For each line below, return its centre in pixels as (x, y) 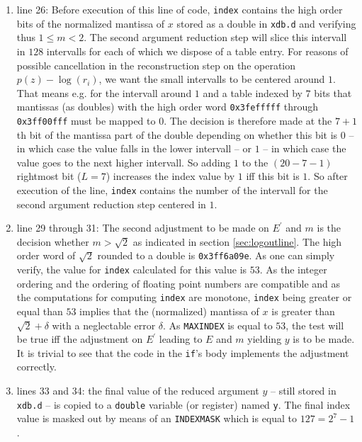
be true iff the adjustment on (80, 339)
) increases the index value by (170, 176)
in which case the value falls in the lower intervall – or (134, 148)
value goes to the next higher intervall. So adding (124, 162)
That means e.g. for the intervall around (104, 92)
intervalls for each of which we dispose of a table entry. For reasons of (197, 51)
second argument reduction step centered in (111, 204)
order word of (46, 255)
